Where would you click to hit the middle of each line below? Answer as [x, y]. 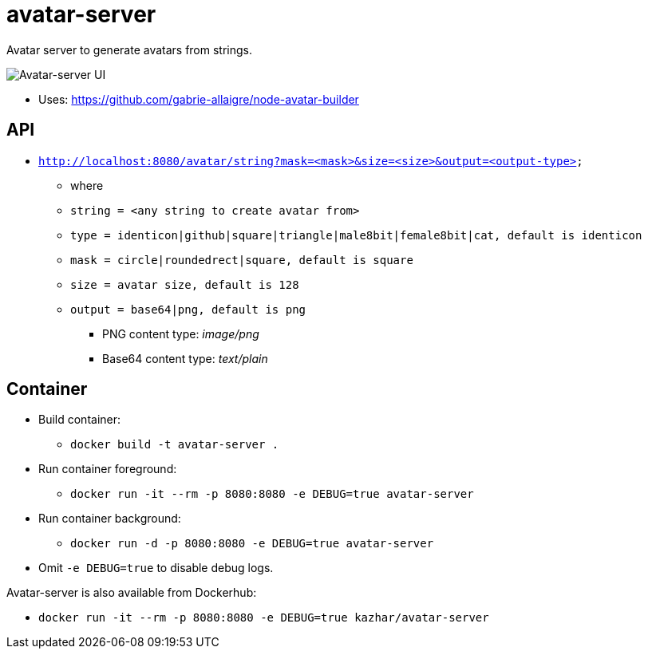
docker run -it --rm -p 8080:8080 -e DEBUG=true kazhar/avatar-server [264, 618]
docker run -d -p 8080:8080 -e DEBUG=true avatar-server [252, 544]
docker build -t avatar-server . [175, 445]
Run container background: [110, 519]
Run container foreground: [108, 469]
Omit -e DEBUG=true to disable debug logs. [156, 568]
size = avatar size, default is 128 [185, 284]
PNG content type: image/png [181, 333]
